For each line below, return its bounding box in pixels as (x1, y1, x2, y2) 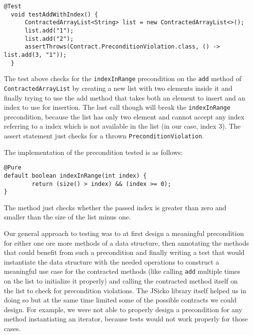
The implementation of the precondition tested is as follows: (4, 147, 183, 157)
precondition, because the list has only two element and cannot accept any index (4, 111, 245, 121)
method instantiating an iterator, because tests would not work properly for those (4, 314, 248, 324)
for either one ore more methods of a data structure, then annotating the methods (4, 237, 249, 248)
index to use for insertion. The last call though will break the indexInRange (4, 102, 231, 112)
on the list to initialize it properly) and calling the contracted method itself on (4, 276, 238, 286)
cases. (4, 323, 21, 334)
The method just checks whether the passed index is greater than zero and (4, 202, 227, 212)
